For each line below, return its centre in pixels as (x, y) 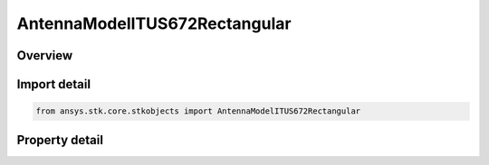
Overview (45, 55)
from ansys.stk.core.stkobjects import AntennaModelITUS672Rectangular (198, 111)
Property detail (60, 140)
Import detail (53, 84)
